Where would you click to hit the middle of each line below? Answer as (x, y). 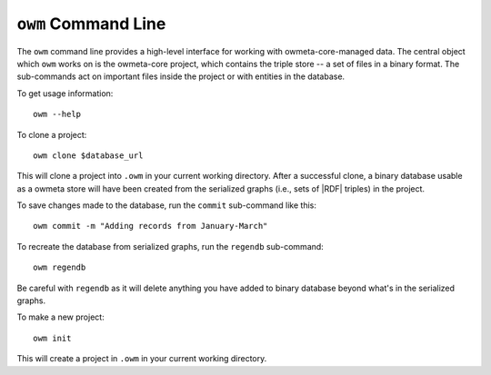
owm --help (57, 114)
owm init (52, 338)
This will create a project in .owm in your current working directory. (142, 359)
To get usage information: (65, 93)
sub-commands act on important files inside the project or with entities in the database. (181, 76)
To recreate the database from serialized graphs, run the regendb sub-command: (170, 246)
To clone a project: (52, 134)
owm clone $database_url (88, 155)
